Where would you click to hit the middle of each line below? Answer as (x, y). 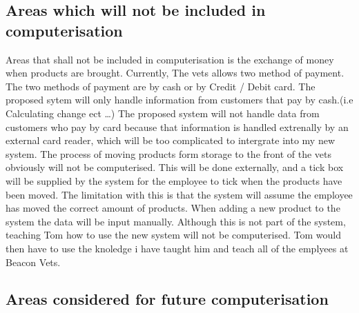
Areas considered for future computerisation (167, 299)
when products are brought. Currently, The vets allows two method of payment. (175, 73)
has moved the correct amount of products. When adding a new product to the (173, 208)
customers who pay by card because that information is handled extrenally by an (177, 127)
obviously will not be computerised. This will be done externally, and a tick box (175, 167)
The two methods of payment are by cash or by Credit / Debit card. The (161, 86)
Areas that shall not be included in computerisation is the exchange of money (170, 59)
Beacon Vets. (33, 262)
